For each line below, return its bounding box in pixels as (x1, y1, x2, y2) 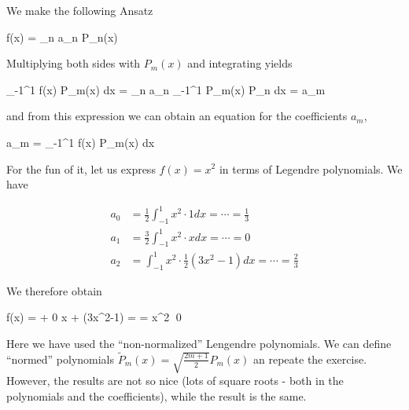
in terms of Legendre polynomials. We (219, 160, 403, 177)
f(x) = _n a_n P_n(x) (6, 28, 118, 45)
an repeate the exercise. (253, 350, 367, 367)
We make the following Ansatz (6, 2, 153, 18)
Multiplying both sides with (6, 55, 141, 71)
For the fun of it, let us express (6, 160, 156, 177)
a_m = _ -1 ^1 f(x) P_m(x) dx (6, 134, 155, 150)
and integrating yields (187, 55, 293, 71)
